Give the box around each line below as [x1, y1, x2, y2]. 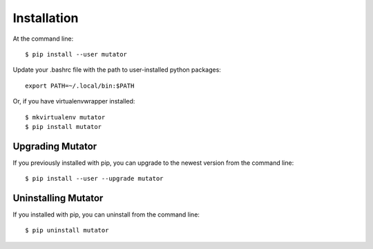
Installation [12, 10, 79, 26]
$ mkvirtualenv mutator [25, 113, 106, 121]
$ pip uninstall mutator [25, 226, 109, 235]
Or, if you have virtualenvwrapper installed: [12, 97, 135, 106]
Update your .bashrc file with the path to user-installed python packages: [12, 66, 221, 74]
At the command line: [12, 34, 74, 43]
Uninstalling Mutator [12, 192, 104, 203]
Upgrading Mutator [12, 140, 97, 152]
